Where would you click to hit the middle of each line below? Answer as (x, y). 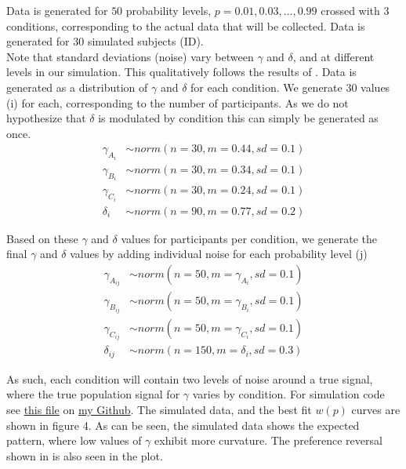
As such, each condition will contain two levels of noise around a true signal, (190, 378)
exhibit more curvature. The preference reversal (268, 440)
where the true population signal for (93, 394)
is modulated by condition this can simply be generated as (238, 118)
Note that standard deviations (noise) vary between (130, 56)
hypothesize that (46, 118)
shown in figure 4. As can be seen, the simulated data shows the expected (183, 425)
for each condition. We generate (266, 87)
